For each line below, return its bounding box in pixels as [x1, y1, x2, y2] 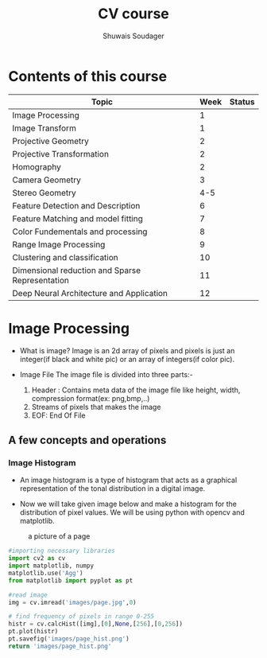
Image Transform [12, 123, 77, 134]
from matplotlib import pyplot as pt [8, 576, 133, 585]
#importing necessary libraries [8, 547, 115, 555]
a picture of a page [28, 531, 91, 541]
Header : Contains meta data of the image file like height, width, [31, 385, 241, 395]
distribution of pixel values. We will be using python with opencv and [19, 508, 245, 517]
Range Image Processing [12, 239, 106, 250]
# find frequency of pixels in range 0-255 [8, 613, 155, 621]
